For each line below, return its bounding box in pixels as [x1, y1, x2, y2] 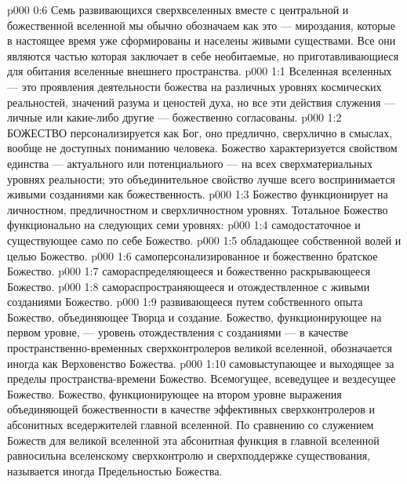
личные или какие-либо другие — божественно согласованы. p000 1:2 [7, 109, 342, 126]
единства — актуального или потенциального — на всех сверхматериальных [7, 155, 372, 171]
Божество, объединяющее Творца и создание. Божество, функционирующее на [7, 308, 382, 325]
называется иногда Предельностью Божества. [7, 462, 223, 479]
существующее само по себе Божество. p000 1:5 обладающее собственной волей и [7, 231, 402, 248]
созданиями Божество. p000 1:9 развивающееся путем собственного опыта [7, 293, 363, 310]
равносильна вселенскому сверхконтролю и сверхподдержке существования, [7, 447, 371, 464]
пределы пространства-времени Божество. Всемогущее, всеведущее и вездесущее [7, 370, 396, 387]
